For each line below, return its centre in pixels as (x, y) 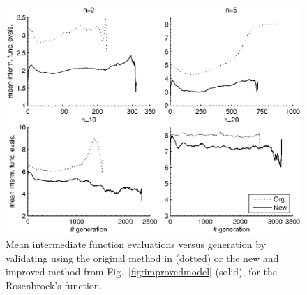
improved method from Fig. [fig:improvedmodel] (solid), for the (141, 272)
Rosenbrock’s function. (54, 285)
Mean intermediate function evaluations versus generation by (136, 244)
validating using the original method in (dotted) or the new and (142, 258)
